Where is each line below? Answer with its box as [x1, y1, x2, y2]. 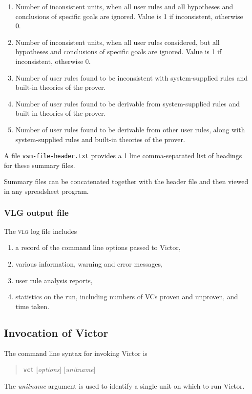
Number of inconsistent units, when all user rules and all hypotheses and [15, 1, 233, 11]
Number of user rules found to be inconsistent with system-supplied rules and [15, 72, 248, 83]
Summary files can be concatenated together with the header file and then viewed [4, 176, 249, 187]
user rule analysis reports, [15, 275, 93, 285]
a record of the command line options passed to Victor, [15, 242, 181, 252]
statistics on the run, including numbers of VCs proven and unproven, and [15, 291, 238, 302]
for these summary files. [4, 160, 75, 170]
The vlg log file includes [4, 226, 77, 236]
